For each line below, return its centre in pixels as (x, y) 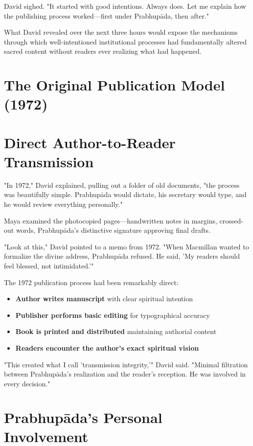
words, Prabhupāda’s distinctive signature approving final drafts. (113, 230)
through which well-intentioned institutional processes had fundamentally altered (125, 41)
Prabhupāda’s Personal (83, 417)
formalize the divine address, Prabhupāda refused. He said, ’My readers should (122, 256)
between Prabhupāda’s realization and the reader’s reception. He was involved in (125, 374)
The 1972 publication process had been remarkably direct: (91, 282)
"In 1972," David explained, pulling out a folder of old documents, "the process (122, 185)
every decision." (27, 383)
